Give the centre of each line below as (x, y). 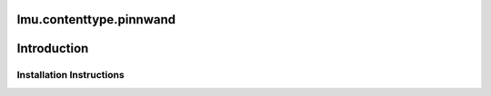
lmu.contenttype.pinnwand (96, 19)
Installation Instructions (70, 75)
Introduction (53, 48)
